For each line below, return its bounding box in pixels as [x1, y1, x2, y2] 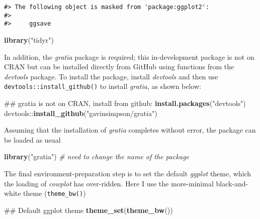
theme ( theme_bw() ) [23, 188, 86, 198]
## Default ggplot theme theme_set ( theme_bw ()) [4, 204, 173, 215]
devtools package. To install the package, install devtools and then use [4, 71, 218, 81]
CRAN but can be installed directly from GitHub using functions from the [4, 61, 234, 72]
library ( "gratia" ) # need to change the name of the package [4, 151, 190, 162]
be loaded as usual [4, 134, 61, 145]
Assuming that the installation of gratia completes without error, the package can [4, 125, 256, 135]
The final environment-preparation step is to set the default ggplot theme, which [4, 168, 251, 178]
